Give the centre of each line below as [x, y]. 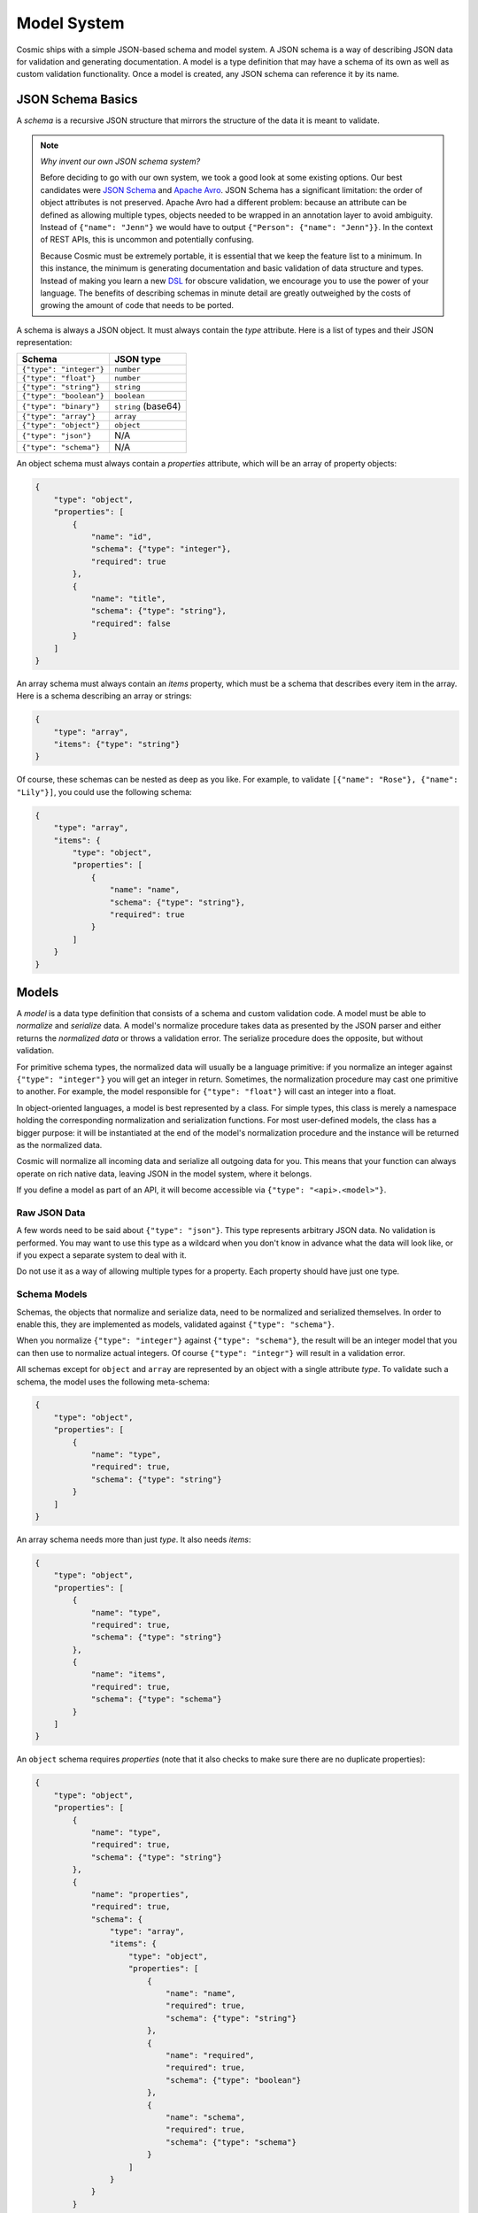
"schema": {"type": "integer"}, [161, 549]
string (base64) [147, 406]
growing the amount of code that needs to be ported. [137, 305]
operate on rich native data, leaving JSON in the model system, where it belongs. [164, 1174]
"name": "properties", [140, 1894]
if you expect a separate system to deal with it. [101, 1255]
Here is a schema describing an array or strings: [104, 696]
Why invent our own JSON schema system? [120, 162]
